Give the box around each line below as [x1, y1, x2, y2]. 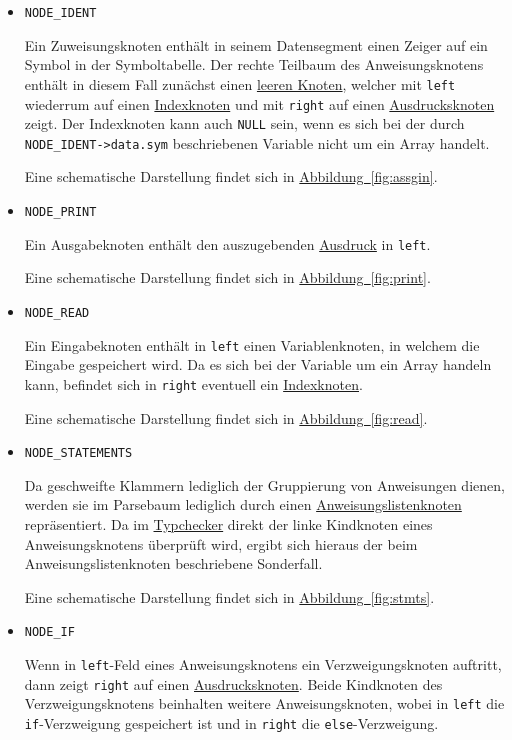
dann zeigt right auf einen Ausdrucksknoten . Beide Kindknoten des [24, 673, 443, 694]
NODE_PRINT [24, 205, 97, 220]
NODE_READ [24, 305, 90, 320]
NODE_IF [24, 625, 75, 640]
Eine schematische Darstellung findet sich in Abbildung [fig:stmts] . [24, 586, 435, 607]
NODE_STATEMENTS [24, 446, 133, 461]
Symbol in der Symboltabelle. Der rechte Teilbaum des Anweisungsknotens [24, 54, 484, 75]
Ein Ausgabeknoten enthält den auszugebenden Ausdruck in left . [24, 233, 431, 254]
